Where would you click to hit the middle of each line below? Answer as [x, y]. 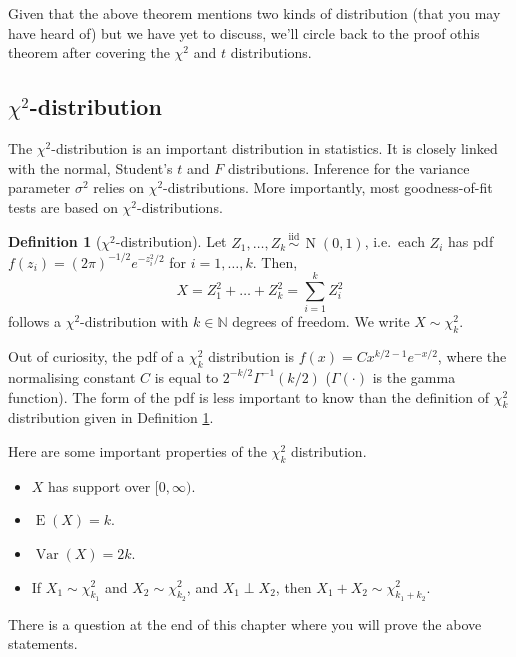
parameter [39, 187]
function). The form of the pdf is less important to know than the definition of [249, 396]
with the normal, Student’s [90, 167]
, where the [472, 356]
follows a [34, 321]
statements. [43, 643]
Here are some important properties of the [137, 450]
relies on [118, 187]
